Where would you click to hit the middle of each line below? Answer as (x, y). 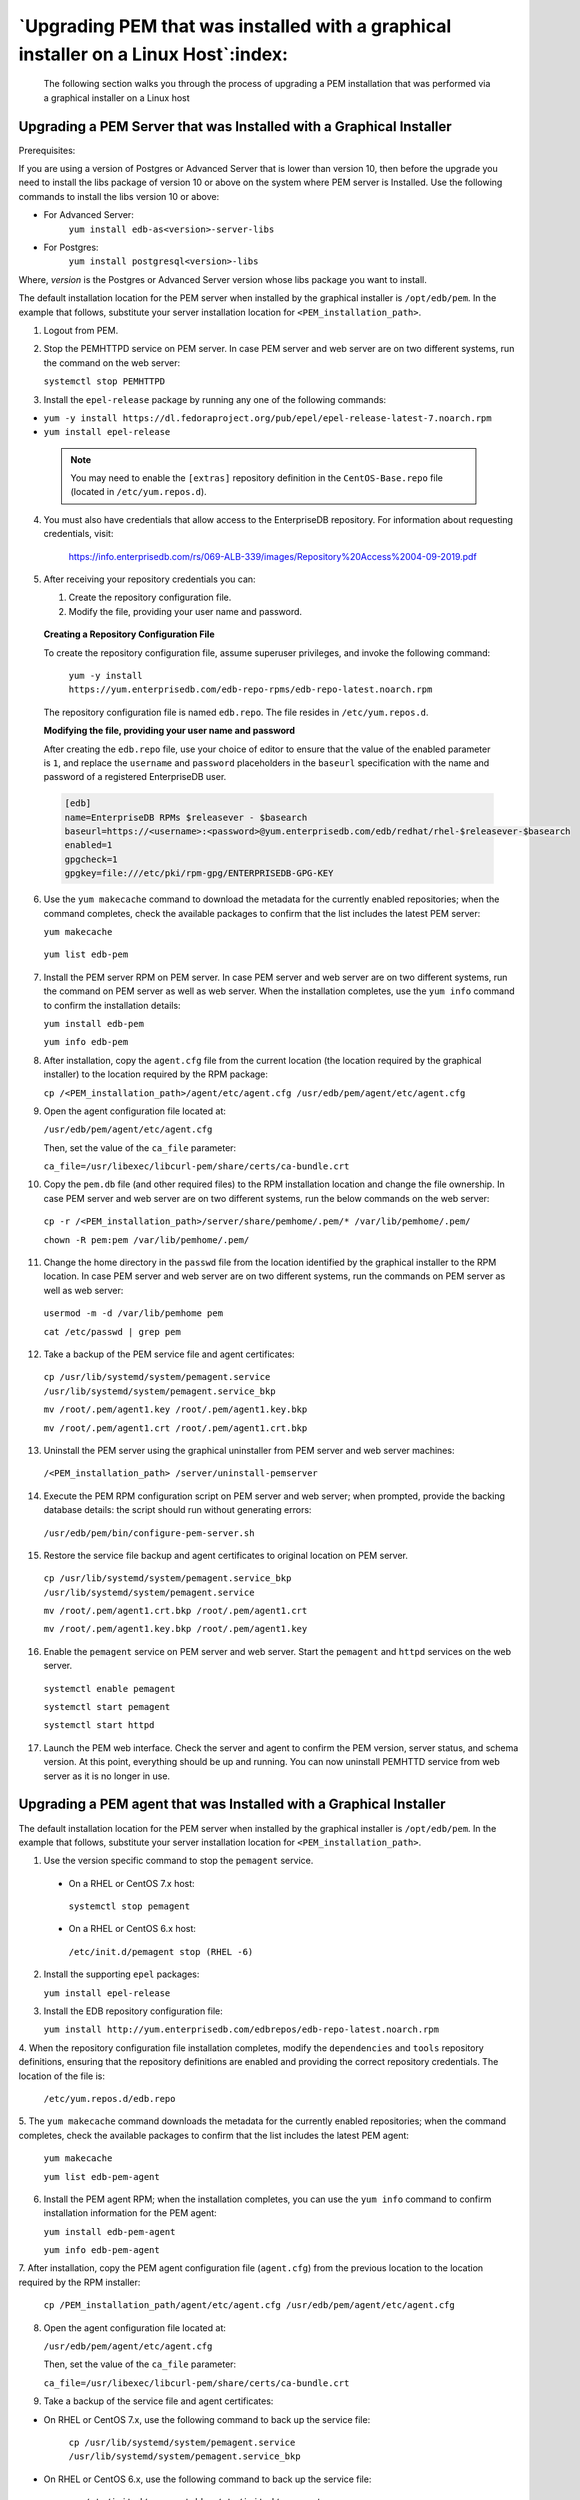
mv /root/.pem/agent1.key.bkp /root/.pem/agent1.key (175, 1629)
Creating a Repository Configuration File (129, 634)
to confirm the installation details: (112, 1005)
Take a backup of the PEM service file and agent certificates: (169, 1354)
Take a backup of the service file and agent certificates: (158, 2401)
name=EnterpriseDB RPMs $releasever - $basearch (186, 817)
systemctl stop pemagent (129, 1906)
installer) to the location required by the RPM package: (156, 1074)
